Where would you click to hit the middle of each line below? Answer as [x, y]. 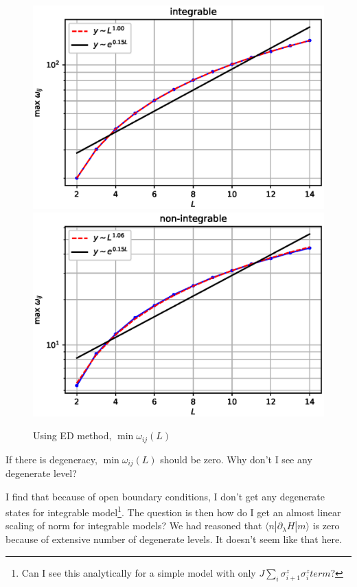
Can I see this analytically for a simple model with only [139, 573]
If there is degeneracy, [51, 459]
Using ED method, [72, 435]
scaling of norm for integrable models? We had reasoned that [134, 525]
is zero [326, 525]
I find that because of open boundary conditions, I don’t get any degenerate [165, 496]
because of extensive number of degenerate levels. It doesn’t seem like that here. [174, 539]
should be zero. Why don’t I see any [236, 459]
